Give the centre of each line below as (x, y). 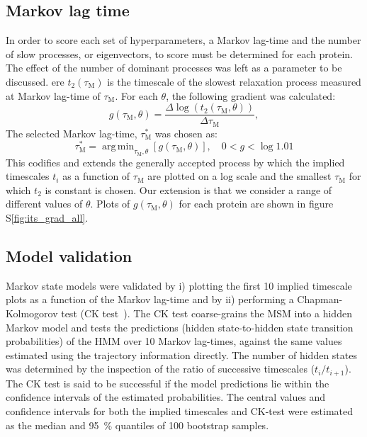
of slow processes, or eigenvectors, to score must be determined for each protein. (179, 53)
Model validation (69, 255)
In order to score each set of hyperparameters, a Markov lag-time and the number (183, 40)
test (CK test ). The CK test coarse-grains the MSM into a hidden (207, 313)
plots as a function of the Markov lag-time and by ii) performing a (150, 299)
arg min (118, 147)
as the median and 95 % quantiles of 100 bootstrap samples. (137, 425)
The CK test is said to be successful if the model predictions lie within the (168, 383)
